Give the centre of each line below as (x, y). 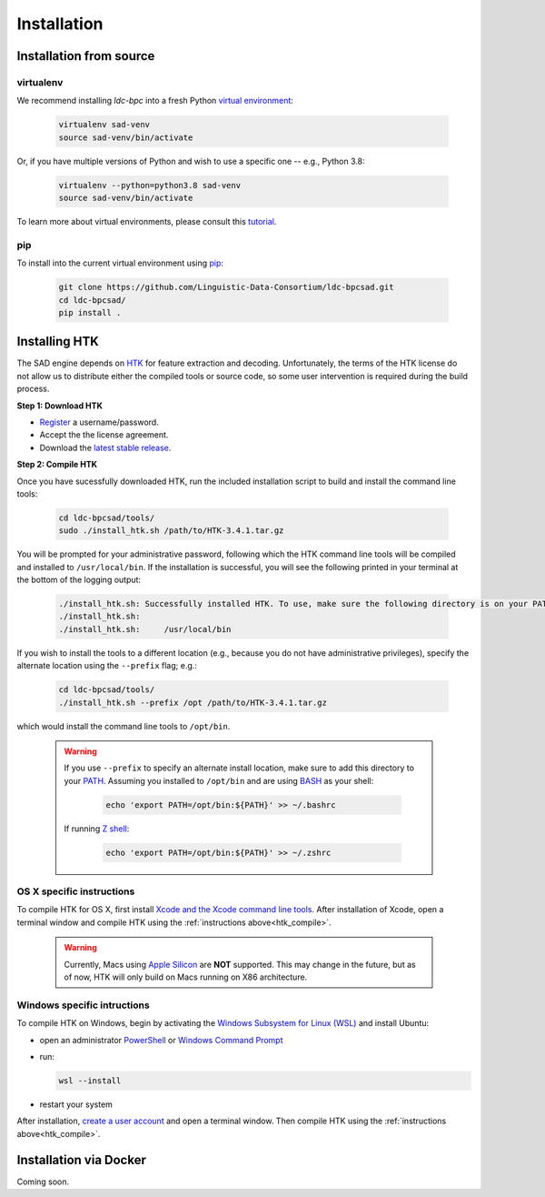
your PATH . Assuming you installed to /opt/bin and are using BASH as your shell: (219, 780)
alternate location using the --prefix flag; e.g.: (107, 666)
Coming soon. (43, 1182)
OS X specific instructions (76, 891)
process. (33, 389)
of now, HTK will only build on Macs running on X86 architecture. (186, 977)
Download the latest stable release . (105, 448)
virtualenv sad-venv (104, 125)
